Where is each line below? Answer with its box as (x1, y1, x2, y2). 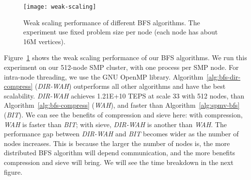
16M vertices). (23, 36, 65, 46)
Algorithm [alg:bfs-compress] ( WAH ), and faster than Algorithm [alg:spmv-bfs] (4, 100, 240, 110)
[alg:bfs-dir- (206, 71, 241, 82)
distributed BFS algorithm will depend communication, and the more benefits (4, 147, 235, 158)
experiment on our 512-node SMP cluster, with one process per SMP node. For (4, 62, 239, 72)
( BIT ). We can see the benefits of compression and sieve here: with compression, (4, 110, 243, 119)
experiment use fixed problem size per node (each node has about (23, 27, 218, 37)
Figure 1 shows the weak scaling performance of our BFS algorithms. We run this (4, 52, 247, 63)
